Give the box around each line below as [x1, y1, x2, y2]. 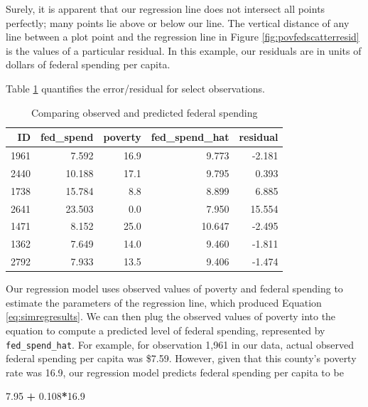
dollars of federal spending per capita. [6, 57, 171, 72]
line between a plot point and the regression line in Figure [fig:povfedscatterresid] [6, 29, 359, 44]
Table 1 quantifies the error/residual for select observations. [6, 80, 266, 95]
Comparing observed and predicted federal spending [31, 105, 258, 120]
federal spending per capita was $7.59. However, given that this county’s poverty [6, 351, 357, 366]
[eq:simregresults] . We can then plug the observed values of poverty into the [6, 309, 336, 324]
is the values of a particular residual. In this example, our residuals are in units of [6, 43, 362, 58]
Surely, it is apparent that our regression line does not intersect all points [6, 1, 325, 16]
